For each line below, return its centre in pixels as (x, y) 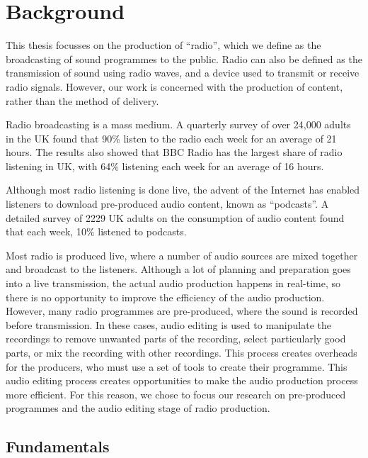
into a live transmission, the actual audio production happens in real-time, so (173, 283)
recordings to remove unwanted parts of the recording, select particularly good (176, 339)
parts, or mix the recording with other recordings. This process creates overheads (182, 352)
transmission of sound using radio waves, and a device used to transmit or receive (183, 73)
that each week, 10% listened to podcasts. (96, 231)
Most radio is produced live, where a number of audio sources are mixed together (182, 255)
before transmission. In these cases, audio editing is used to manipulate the (168, 324)
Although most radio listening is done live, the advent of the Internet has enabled (183, 190)
